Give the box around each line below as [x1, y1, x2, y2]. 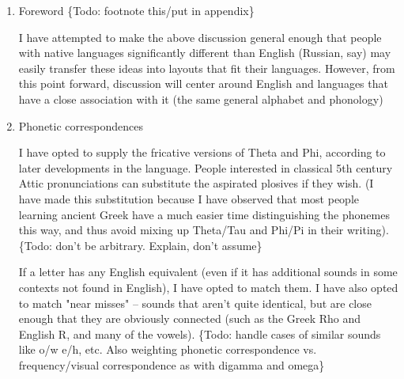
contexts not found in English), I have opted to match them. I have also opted [18, 279, 398, 295]
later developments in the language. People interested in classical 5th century [18, 159, 393, 176]
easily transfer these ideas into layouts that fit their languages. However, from [18, 59, 395, 76]
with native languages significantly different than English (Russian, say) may [18, 44, 391, 61]
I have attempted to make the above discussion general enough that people [18, 28, 382, 45]
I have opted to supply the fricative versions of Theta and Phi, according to [18, 144, 386, 161]
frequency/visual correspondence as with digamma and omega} [18, 356, 325, 373]
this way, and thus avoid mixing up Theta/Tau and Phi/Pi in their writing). [18, 222, 389, 238]
